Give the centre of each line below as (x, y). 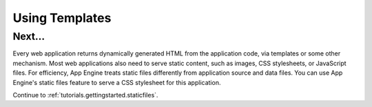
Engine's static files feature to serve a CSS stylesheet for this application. (117, 82)
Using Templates (62, 18)
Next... (29, 36)
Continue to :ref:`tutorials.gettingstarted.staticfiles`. (85, 95)
